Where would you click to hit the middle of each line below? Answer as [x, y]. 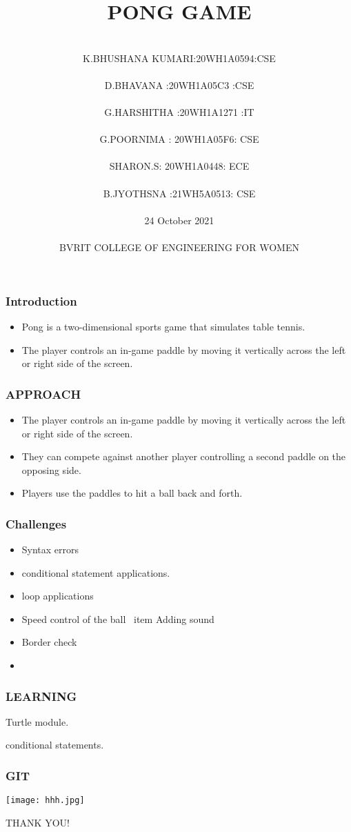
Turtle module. [37, 721]
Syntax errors [50, 549]
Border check [49, 642]
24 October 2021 [179, 220]
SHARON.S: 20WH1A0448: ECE [179, 166]
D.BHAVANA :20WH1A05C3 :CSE [179, 85]
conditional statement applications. [96, 572]
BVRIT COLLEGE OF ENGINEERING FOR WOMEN [179, 247]
